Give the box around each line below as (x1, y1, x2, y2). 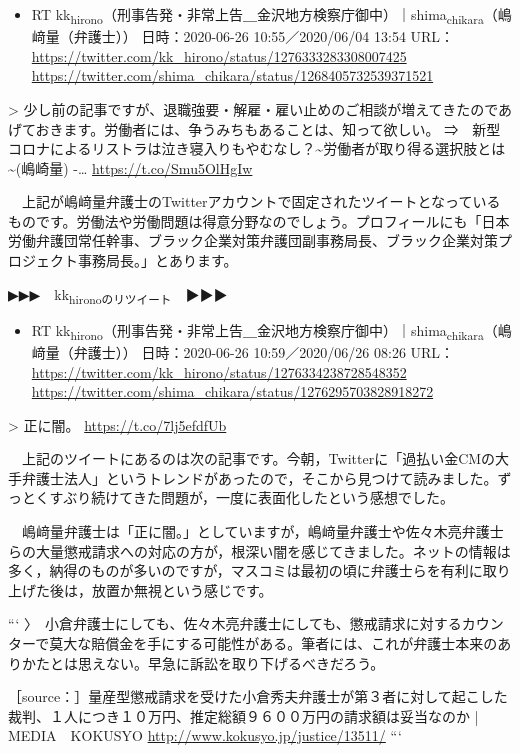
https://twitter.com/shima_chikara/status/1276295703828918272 (31, 381, 434, 402)
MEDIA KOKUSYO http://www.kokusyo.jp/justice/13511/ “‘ (8, 725, 402, 746)
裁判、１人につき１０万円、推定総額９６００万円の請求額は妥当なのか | (8, 705, 479, 726)
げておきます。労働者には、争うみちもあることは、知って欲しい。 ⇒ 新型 (8, 118, 501, 139)
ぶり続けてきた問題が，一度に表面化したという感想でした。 (63, 487, 455, 508)
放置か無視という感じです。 (91, 579, 273, 600)
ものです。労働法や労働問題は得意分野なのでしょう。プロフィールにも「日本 (8, 210, 510, 231)
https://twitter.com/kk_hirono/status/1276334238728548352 (31, 361, 407, 382)
